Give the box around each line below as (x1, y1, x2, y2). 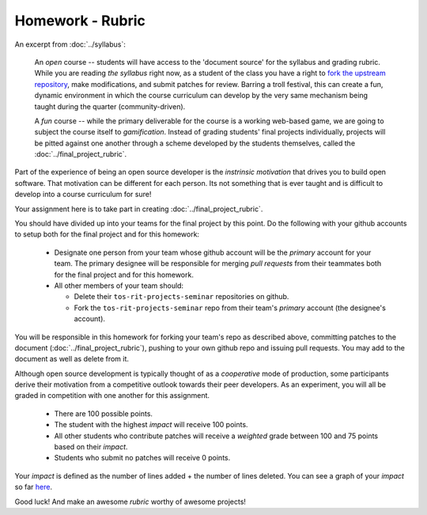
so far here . (14, 483, 53, 492)
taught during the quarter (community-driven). (34, 101, 186, 111)
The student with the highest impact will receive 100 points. (54, 420, 248, 430)
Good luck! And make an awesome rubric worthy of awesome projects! (14, 497, 247, 506)
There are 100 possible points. (54, 408, 153, 418)
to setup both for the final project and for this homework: (14, 229, 200, 239)
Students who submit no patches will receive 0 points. (54, 453, 231, 463)
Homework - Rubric (14, 12, 146, 29)
